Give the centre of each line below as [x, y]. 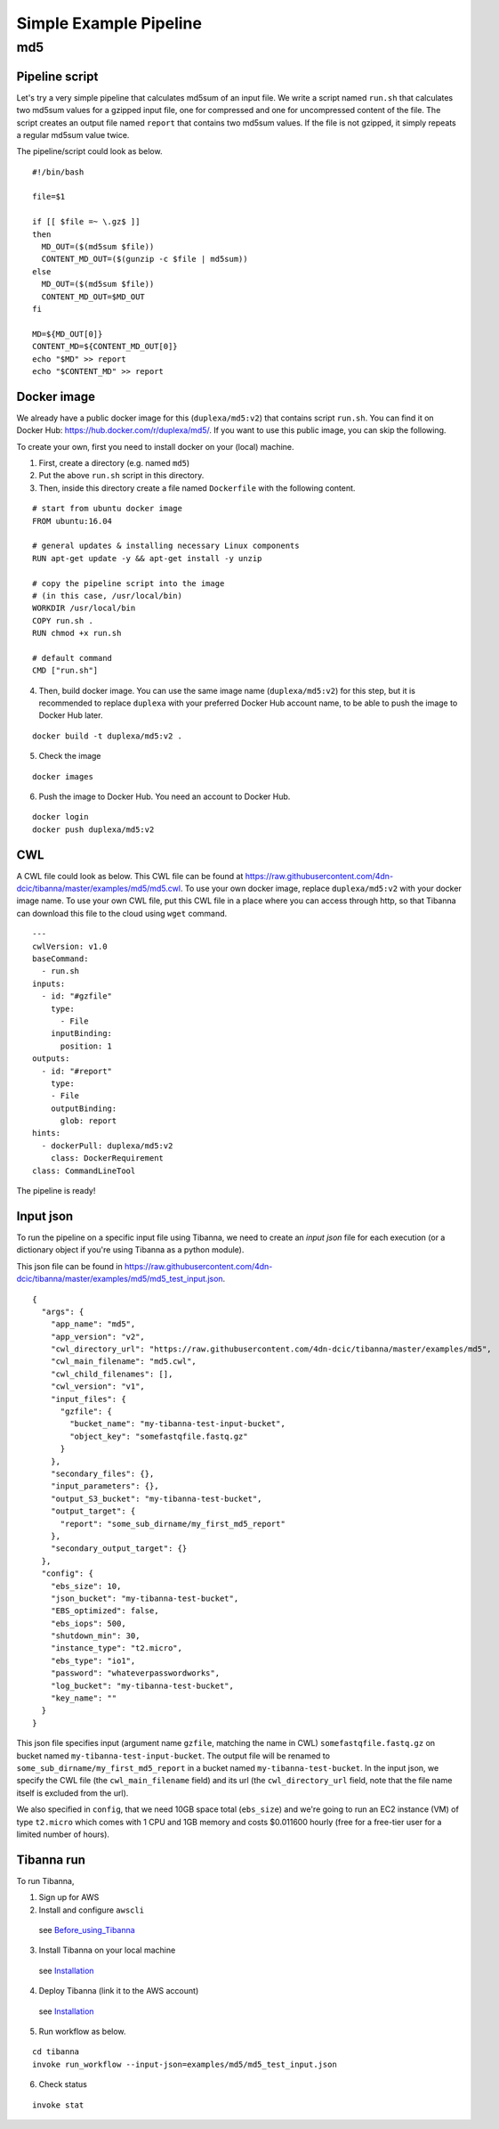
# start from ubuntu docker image [107, 509]
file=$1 [49, 197]
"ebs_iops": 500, [88, 1623]
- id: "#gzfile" [77, 996]
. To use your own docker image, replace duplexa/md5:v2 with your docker [321, 889]
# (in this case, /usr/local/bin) [107, 595]
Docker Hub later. [71, 715]
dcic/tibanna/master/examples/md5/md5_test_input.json [120, 1279]
